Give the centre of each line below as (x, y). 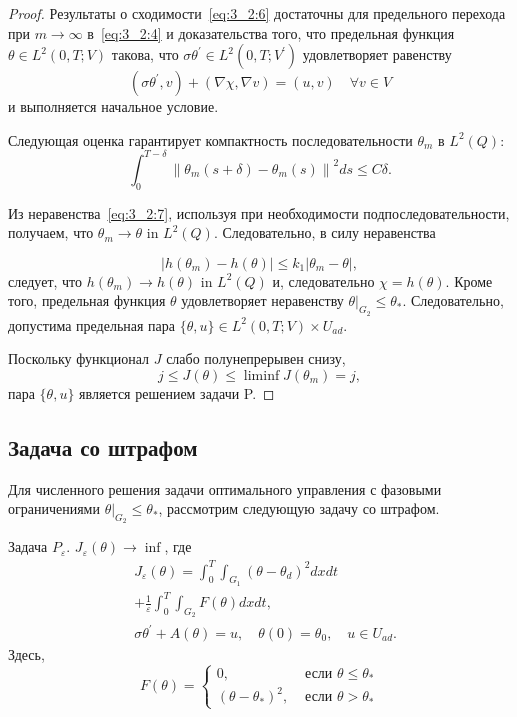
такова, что (145, 54)
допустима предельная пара (92, 324)
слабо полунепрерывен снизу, (256, 358)
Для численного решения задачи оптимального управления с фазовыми (225, 488)
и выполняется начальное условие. (113, 106)
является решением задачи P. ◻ (177, 392)
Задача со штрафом (103, 446)
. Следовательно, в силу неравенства (324, 232)
